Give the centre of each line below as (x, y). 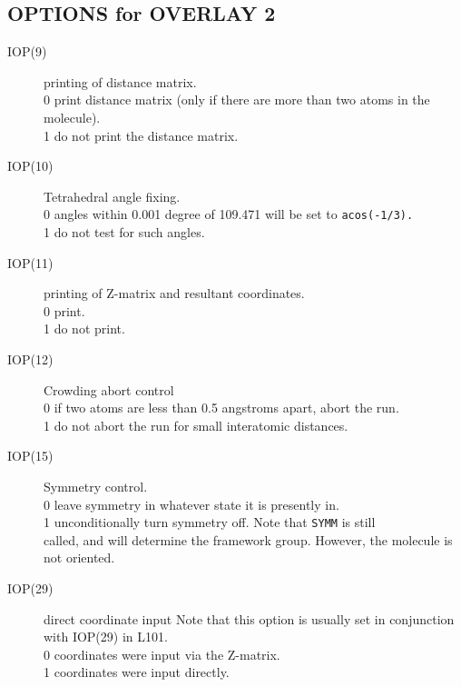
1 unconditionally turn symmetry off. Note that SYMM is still (210, 522)
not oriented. (79, 558)
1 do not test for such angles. (124, 232)
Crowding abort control (109, 389)
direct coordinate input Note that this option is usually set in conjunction (249, 618)
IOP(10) (30, 166)
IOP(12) (30, 358)
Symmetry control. (96, 486)
